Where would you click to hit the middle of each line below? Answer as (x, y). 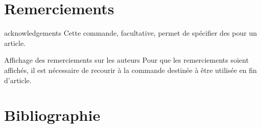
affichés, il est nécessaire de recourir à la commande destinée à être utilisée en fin (130, 70)
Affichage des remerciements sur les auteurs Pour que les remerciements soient (126, 60)
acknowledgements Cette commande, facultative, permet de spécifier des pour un (130, 33)
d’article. (18, 80)
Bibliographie (52, 115)
